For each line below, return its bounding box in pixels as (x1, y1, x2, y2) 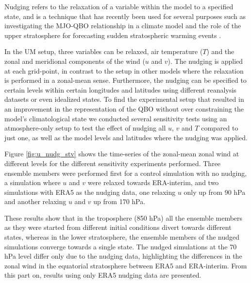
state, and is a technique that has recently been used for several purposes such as (4, 11, 246, 21)
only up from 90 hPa (184, 187, 246, 197)
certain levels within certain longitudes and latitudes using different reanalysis (4, 84, 236, 94)
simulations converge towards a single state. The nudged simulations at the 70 (4, 241, 237, 251)
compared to (201, 123, 238, 133)
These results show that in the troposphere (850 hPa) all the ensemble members (4, 212, 243, 223)
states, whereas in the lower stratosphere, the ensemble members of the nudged (4, 232, 240, 242)
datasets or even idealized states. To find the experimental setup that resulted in (4, 94, 244, 104)
